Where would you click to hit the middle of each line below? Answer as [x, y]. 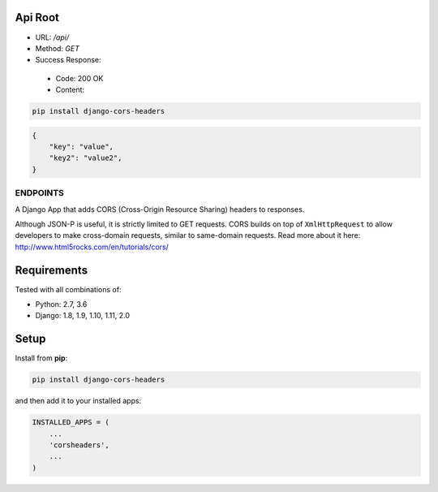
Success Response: [68, 60]
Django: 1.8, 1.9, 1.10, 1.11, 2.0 [82, 316]
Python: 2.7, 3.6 [61, 304]
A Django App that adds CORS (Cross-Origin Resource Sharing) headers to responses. [160, 209]
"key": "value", [81, 147]
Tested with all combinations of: [68, 289]
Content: [70, 90]
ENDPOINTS [40, 193]
